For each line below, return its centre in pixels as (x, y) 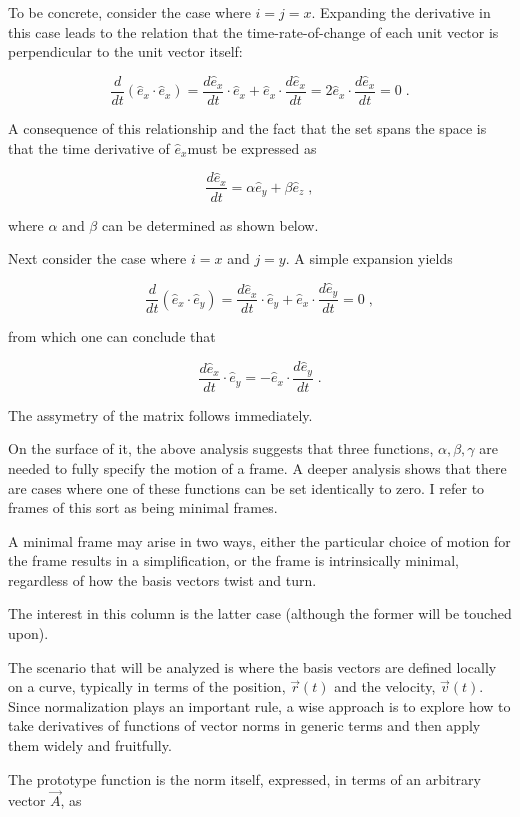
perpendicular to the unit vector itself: (125, 51)
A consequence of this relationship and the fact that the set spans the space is (247, 128)
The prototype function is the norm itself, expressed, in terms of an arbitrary (244, 778)
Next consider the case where (97, 258)
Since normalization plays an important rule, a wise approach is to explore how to (259, 705)
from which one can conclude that (112, 336)
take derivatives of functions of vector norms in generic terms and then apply (244, 725)
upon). (28, 633)
